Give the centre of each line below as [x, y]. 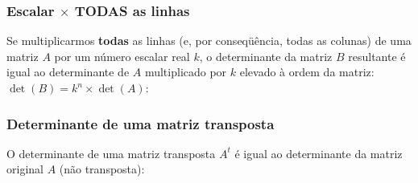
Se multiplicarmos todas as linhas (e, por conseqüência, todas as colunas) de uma [209, 41]
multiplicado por [186, 72]
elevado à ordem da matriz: [307, 72]
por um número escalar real [122, 56]
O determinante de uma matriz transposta [111, 153]
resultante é [377, 56]
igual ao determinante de [68, 72]
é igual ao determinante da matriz [319, 153]
